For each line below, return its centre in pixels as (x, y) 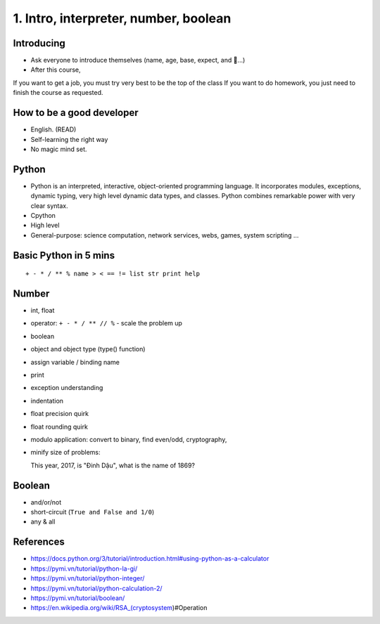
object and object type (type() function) (88, 349)
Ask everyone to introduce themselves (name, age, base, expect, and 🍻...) (138, 60)
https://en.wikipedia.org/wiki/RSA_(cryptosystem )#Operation (119, 608)
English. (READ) (53, 129)
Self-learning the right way (69, 139)
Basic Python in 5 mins (64, 255)
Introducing (39, 43)
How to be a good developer (76, 113)
